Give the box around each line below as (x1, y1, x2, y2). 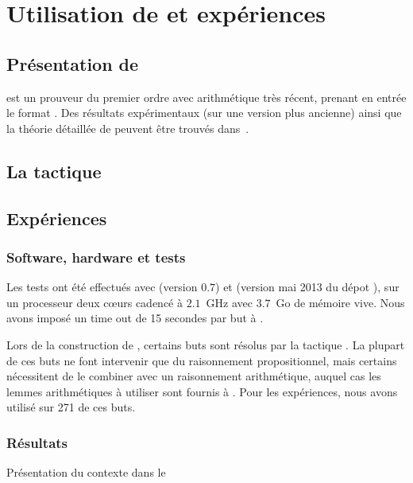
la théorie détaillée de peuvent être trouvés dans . (6, 119, 249, 136)
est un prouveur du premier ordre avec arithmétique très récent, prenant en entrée (6, 88, 407, 105)
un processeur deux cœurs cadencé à (6, 294, 183, 310)
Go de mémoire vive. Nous (276, 294, 405, 310)
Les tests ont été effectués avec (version (6, 279, 198, 295)
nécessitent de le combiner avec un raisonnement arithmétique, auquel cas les (6, 368, 381, 384)
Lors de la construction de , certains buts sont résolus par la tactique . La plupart (6, 336, 405, 353)
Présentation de (6, 51, 139, 76)
